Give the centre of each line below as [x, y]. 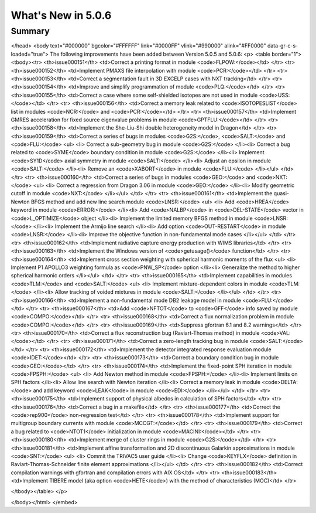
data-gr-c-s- [283, 46]
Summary [30, 31]
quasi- [281, 193]
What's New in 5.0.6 [61, 15]
